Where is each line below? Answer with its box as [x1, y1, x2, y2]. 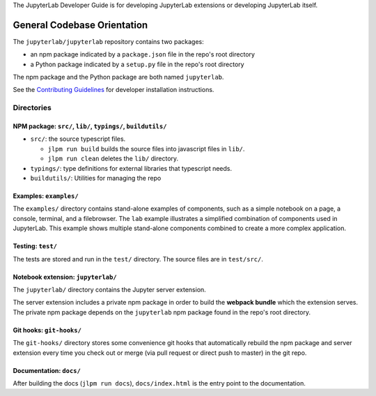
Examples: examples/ [13, 192, 79, 200]
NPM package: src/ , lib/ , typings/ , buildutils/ [13, 122, 167, 130]
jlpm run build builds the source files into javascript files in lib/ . [47, 144, 245, 153]
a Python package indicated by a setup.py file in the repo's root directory [30, 60, 244, 68]
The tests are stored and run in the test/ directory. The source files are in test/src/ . [13, 254, 264, 263]
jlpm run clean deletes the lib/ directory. [47, 154, 179, 163]
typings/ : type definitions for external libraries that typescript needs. [30, 164, 233, 172]
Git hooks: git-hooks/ [13, 326, 81, 334]
